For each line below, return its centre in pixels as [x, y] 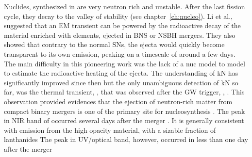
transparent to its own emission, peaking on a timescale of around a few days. [120, 54]
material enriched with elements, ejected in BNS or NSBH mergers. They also [120, 35]
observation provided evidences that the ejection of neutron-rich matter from [118, 101]
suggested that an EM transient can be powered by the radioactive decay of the [122, 25]
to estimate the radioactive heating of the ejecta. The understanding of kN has [121, 73]
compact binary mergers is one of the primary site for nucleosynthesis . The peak [125, 111]
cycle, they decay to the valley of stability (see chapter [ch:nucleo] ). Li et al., [118, 16]
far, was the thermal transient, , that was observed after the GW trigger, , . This [124, 92]
